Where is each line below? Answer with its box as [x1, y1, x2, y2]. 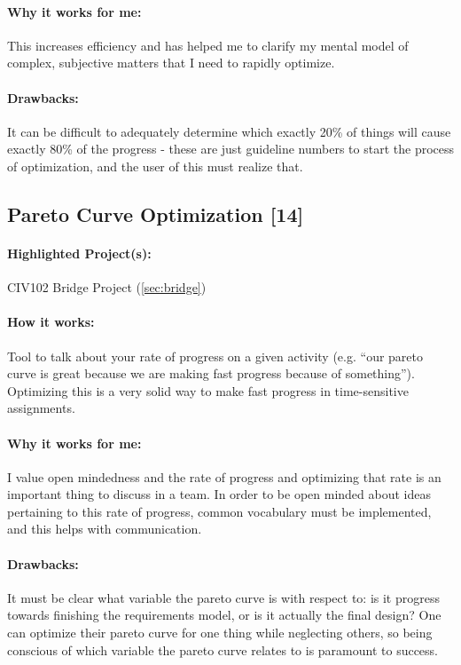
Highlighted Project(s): [7, 243, 152, 262]
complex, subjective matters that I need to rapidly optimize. [7, 53, 335, 72]
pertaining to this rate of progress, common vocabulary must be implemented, [7, 502, 432, 520]
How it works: [7, 313, 95, 331]
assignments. [7, 399, 75, 417]
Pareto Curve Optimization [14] [7, 200, 304, 227]
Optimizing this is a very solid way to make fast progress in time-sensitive [7, 381, 409, 400]
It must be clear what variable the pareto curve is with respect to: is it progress [7, 588, 440, 606]
